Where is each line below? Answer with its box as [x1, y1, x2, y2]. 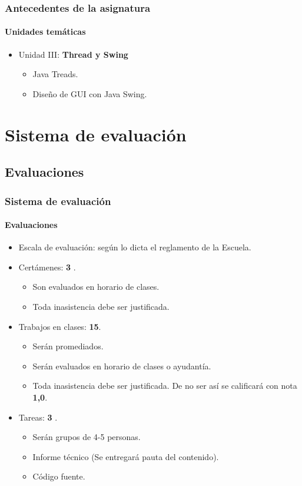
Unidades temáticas [5, 25, 86, 38]
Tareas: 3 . [18, 411, 58, 423]
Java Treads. [32, 68, 78, 80]
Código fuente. [32, 470, 85, 482]
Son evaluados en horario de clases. [32, 280, 160, 293]
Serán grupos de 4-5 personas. [32, 431, 141, 443]
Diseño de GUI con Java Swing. [32, 87, 147, 100]
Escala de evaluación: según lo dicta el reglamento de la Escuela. [18, 241, 251, 253]
